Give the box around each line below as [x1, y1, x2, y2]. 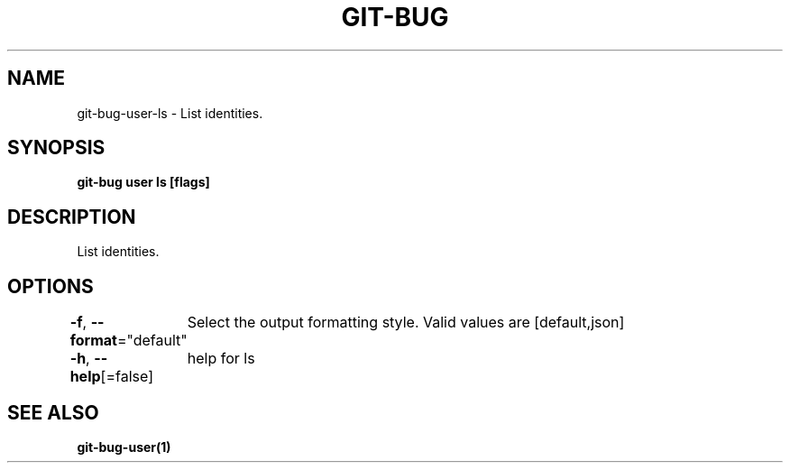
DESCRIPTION [7, 205, 136, 228]
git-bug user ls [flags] [77, 174, 210, 190]
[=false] [100, 367, 153, 386]
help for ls [187, 349, 255, 368]
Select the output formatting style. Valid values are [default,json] [187, 313, 625, 332]
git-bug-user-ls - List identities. [77, 105, 263, 121]
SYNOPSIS [7, 136, 106, 160]
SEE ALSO [7, 401, 99, 424]
